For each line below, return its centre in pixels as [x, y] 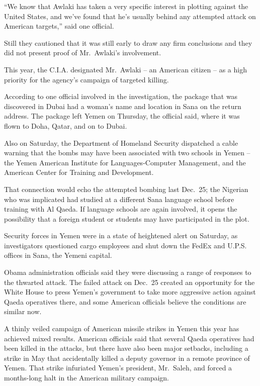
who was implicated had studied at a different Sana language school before [119, 199]
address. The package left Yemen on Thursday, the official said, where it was [122, 116]
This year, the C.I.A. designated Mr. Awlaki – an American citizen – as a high [125, 69]
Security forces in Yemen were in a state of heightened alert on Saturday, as [121, 235]
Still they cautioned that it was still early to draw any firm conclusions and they [128, 42]
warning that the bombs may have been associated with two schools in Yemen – [127, 153]
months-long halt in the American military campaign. [87, 377]
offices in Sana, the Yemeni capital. [58, 255]
